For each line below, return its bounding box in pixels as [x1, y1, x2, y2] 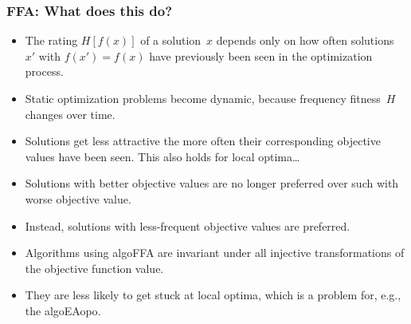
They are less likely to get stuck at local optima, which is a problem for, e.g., [25, 286, 401, 303]
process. [25, 63, 64, 80]
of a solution [140, 32, 202, 49]
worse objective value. [25, 190, 131, 207]
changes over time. [25, 105, 115, 122]
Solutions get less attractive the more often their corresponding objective [25, 132, 381, 149]
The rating [25, 32, 78, 49]
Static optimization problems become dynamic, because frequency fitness [25, 90, 381, 106]
